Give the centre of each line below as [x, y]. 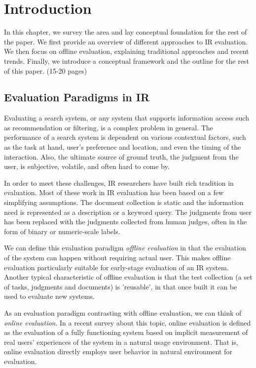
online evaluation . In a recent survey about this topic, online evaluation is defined [128, 322]
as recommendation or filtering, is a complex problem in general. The [109, 127]
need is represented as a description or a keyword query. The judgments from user [128, 212]
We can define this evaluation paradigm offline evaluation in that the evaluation [125, 248]
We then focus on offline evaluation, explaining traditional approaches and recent [127, 51]
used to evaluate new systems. [49, 296]
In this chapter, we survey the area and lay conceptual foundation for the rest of [126, 32]
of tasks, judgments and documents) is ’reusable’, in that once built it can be [121, 286]
